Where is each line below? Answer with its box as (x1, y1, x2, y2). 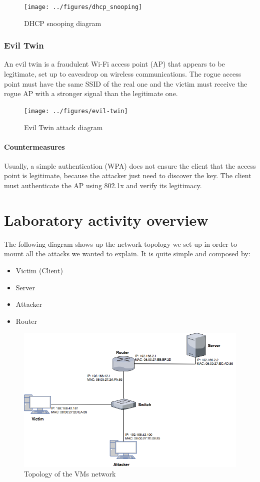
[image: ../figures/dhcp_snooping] (24, 4, 142, 11)
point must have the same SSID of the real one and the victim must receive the (4, 78, 247, 89)
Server (15, 282, 35, 292)
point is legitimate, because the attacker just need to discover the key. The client (4, 170, 251, 181)
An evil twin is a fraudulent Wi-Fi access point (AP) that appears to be (4, 59, 225, 69)
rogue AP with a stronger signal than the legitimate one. (4, 88, 178, 99)
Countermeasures (4, 141, 65, 152)
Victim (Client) (15, 265, 63, 275)
